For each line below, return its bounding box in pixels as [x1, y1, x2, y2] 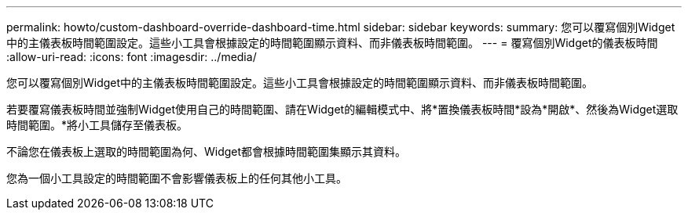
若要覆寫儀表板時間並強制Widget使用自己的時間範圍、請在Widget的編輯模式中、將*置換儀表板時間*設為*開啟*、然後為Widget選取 [6, 103, 679, 116]
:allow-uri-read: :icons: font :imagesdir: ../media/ [6, 50, 257, 63]
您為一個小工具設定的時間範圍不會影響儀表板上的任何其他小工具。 [6, 171, 347, 185]
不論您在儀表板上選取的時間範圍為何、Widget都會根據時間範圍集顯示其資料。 [6, 145, 407, 158]
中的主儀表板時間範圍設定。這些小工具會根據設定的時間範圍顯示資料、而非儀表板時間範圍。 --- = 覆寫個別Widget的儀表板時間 [6, 36, 658, 49]
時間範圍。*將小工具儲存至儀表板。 [6, 118, 188, 131]
